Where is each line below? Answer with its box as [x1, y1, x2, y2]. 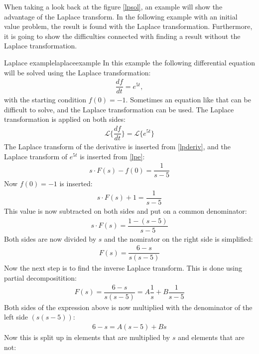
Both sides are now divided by [4, 233, 97, 244]
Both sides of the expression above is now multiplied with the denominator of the [4, 302, 253, 312]
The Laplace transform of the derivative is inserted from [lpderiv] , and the [4, 141, 231, 152]
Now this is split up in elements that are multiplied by [4, 332, 170, 342]
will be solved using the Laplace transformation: [4, 67, 151, 77]
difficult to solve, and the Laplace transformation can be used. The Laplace [4, 104, 234, 114]
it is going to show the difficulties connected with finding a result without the [4, 30, 241, 41]
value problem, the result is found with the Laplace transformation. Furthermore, [4, 21, 253, 31]
